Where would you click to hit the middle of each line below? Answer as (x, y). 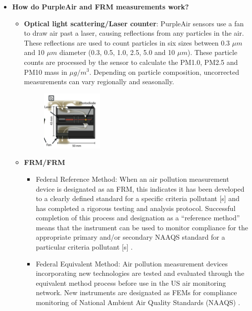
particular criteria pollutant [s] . (84, 247)
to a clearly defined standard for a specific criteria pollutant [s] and (138, 198)
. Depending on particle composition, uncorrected (164, 72)
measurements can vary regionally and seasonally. (99, 81)
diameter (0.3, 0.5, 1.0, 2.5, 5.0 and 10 (117, 52)
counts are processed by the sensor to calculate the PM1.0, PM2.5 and (131, 62)
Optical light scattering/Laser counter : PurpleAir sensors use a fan (134, 23)
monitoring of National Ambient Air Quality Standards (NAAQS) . (138, 302)
